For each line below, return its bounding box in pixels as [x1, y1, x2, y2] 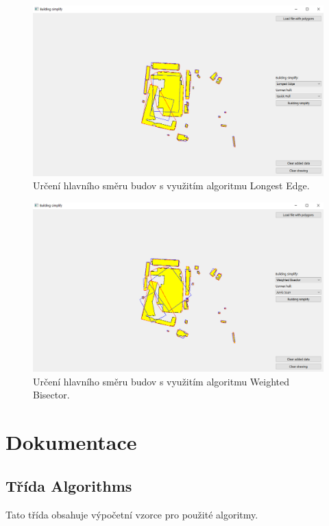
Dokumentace [5, 428, 137, 456]
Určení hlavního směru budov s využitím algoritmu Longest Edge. [33, 178, 310, 193]
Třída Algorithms [5, 475, 132, 496]
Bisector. [33, 387, 70, 402]
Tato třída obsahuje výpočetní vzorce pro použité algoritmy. [5, 507, 258, 521]
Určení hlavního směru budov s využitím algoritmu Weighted [33, 374, 290, 388]
